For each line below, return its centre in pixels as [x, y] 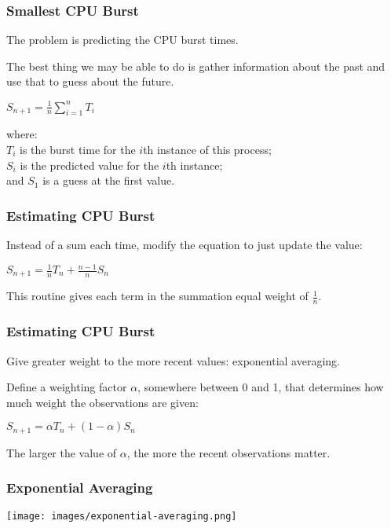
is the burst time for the [78, 149]
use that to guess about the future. [90, 81]
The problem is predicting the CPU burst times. [122, 40]
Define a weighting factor [67, 387]
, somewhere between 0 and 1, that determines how [261, 387]
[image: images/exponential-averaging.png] [122, 516]
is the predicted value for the [90, 165]
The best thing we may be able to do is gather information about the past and [196, 66]
